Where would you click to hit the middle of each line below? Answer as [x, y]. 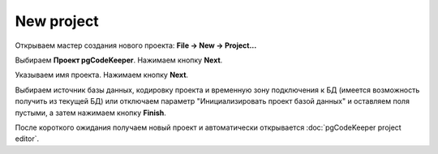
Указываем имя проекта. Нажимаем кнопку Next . [102, 75]
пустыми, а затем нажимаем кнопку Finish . [90, 113]
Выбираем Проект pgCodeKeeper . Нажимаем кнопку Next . [119, 60]
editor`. [27, 139]
